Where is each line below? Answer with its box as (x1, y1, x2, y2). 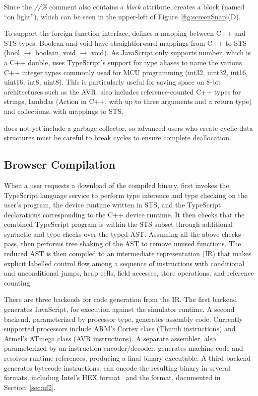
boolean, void (35, 47, 76, 58)
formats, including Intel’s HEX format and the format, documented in (4, 372, 221, 383)
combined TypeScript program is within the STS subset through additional (4, 219, 233, 229)
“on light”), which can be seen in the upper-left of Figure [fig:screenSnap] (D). (4, 11, 241, 21)
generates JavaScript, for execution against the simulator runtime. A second (4, 304, 235, 314)
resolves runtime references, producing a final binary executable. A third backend (4, 353, 251, 363)
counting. (4, 277, 32, 288)
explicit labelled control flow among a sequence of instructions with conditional (4, 258, 245, 268)
